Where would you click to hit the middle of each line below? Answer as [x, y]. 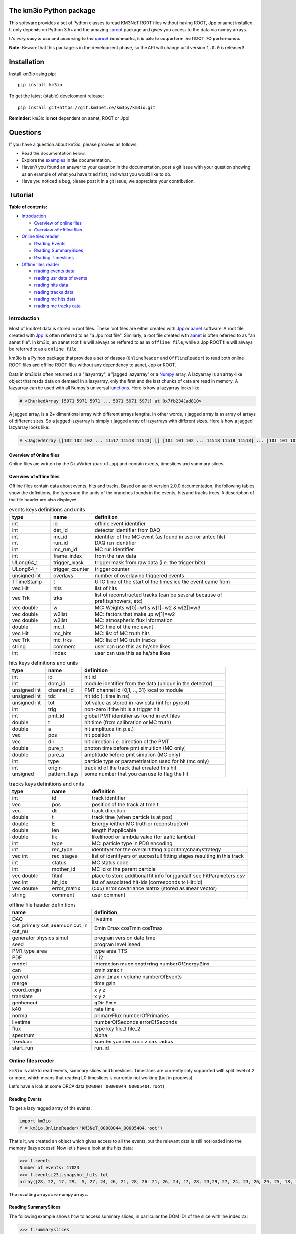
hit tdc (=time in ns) [107, 696]
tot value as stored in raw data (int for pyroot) [137, 702]
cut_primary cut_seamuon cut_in [50, 925]
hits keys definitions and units [44, 663]
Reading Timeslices [54, 257]
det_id [60, 530]
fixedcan [22, 1041]
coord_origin [27, 990]
